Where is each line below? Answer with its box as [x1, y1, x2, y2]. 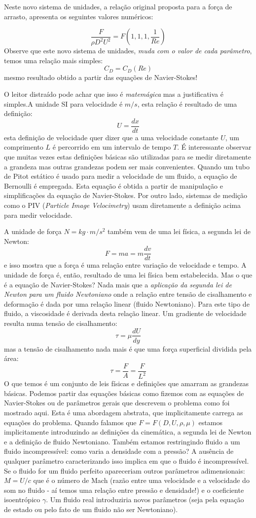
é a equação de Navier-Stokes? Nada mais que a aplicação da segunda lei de [4, 279, 232, 289]
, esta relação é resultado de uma [137, 98, 237, 109]
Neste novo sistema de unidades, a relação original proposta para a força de [4, 1, 232, 11]
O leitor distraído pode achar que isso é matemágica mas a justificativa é [4, 88, 223, 99]
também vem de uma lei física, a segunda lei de [108, 226, 251, 237]
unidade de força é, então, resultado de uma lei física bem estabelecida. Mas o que [4, 269, 253, 279]
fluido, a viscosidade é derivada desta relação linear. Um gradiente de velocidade [4, 308, 247, 319]
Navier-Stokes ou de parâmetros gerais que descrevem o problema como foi [4, 398, 230, 408]
